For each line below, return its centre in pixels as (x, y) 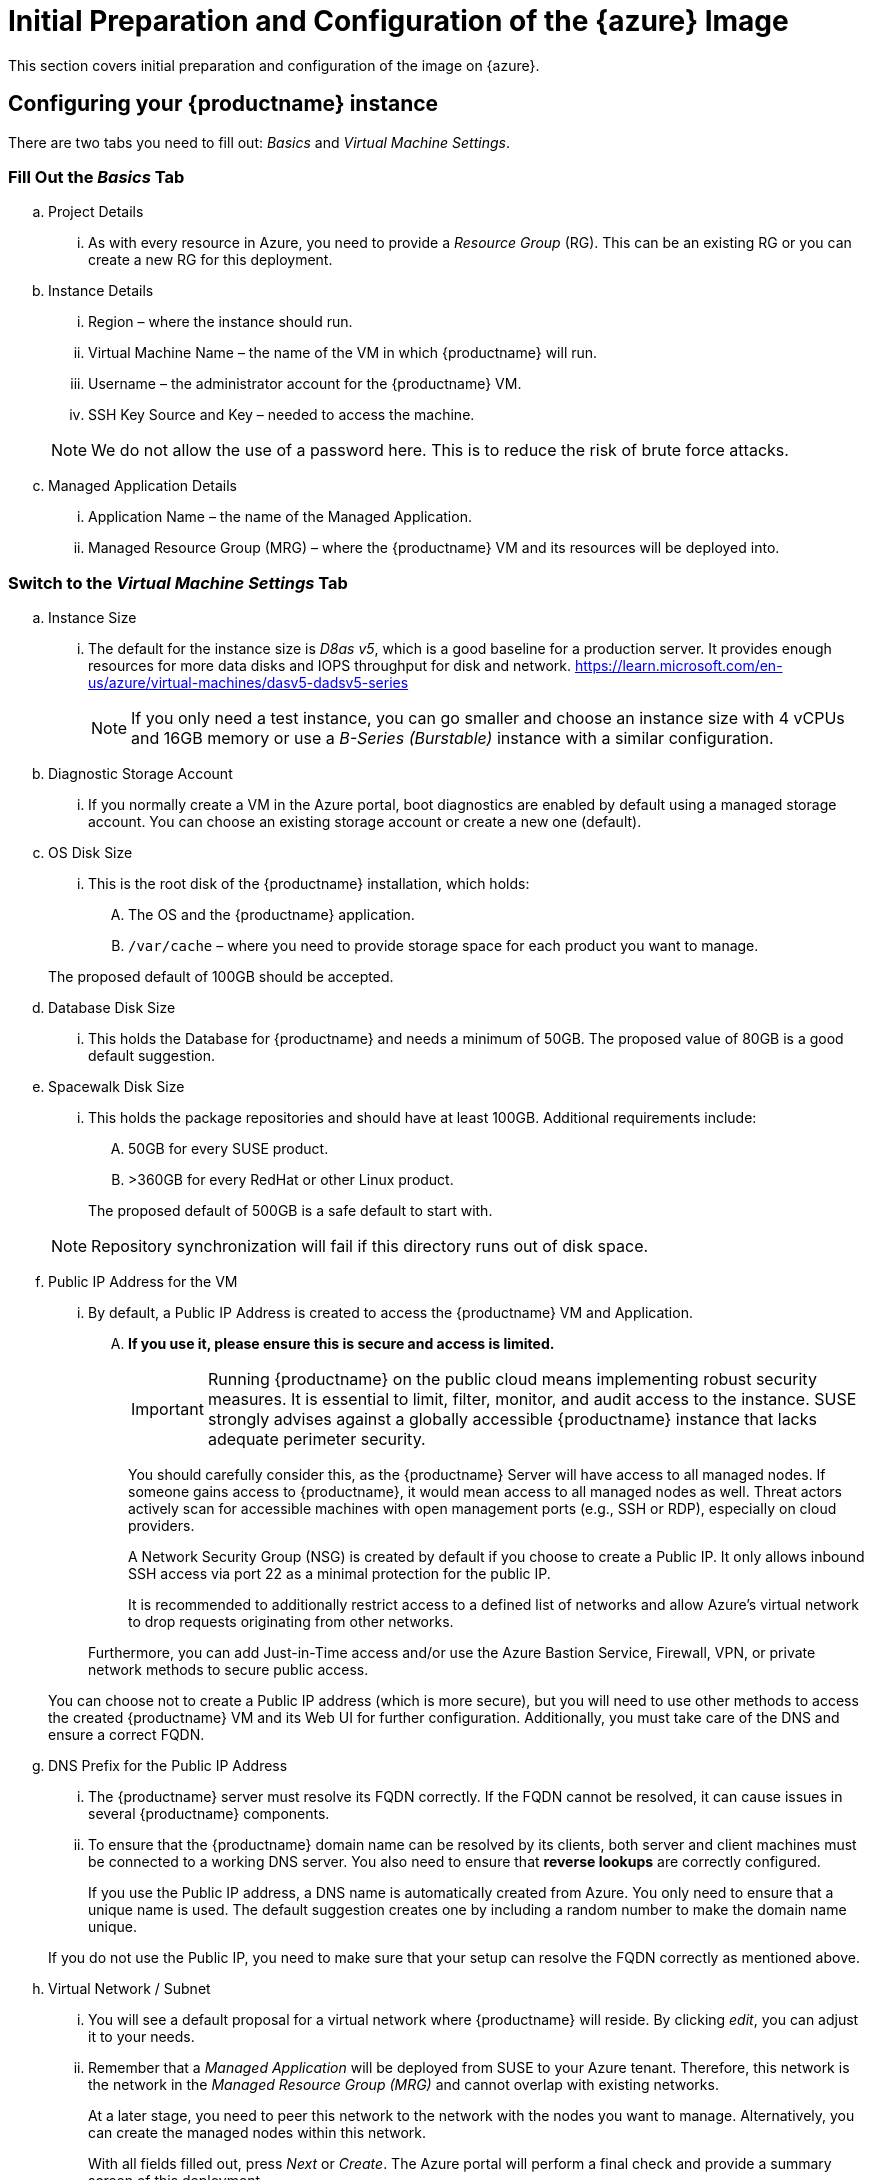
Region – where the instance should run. (220, 322)
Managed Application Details (142, 486)
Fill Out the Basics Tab (96, 176)
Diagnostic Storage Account (140, 774)
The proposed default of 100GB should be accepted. (221, 977)
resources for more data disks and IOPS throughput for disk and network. (329, 666)
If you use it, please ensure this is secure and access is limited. (341, 1344)
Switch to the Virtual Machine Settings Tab (178, 582)
